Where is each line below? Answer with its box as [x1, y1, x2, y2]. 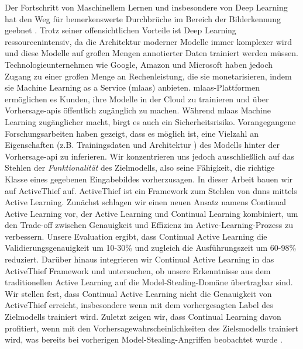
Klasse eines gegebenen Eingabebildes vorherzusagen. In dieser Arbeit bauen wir [5, 172, 293, 185]
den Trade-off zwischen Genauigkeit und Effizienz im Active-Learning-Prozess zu [5, 219, 293, 231]
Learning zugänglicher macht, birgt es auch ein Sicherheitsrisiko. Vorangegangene [5, 115, 296, 127]
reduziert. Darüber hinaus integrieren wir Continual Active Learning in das [5, 253, 274, 265]
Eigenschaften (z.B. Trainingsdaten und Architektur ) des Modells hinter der [5, 139, 280, 151]
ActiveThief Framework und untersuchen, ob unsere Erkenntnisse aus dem [5, 264, 271, 277]
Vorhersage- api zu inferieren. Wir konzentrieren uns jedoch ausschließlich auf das [5, 150, 294, 162]
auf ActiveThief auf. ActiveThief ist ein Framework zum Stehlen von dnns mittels [5, 184, 297, 196]
